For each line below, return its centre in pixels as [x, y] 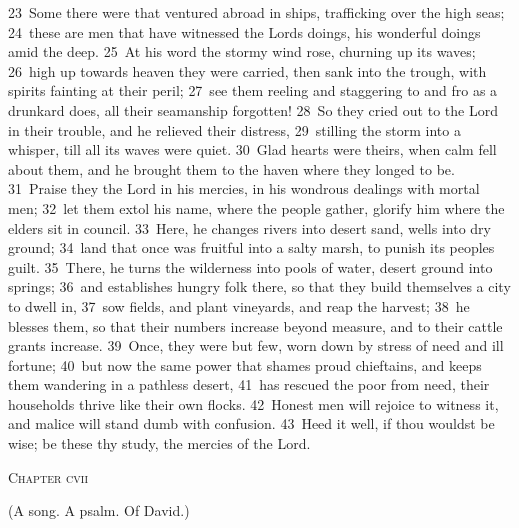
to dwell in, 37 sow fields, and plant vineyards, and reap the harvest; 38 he [239, 305]
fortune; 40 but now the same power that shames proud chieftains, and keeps [245, 364]
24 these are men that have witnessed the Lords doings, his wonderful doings [244, 31]
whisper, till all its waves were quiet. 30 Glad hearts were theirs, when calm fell [252, 149]
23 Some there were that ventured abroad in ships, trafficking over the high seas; [256, 12]
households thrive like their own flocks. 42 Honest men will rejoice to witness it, [253, 403]
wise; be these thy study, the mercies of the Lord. [159, 443]
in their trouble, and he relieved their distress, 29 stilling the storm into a [234, 129]
